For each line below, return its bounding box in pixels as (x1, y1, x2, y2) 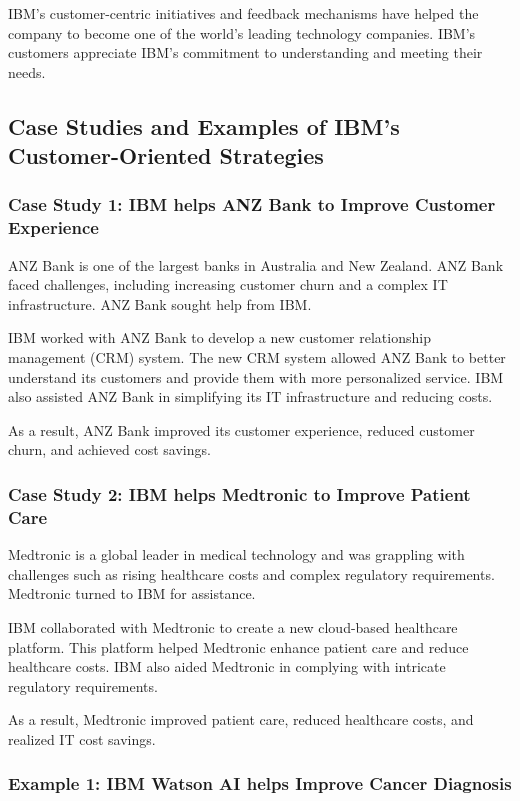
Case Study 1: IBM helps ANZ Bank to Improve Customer (8, 192, 496, 217)
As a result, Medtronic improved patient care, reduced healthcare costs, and (8, 709, 474, 730)
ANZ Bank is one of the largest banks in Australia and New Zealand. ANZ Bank (8, 254, 504, 275)
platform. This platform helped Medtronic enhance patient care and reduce (8, 636, 469, 657)
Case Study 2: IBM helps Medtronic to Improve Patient (8, 481, 471, 506)
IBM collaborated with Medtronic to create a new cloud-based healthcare (8, 616, 458, 637)
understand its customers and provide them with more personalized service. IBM (8, 366, 504, 387)
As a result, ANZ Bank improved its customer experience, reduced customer (8, 419, 475, 440)
